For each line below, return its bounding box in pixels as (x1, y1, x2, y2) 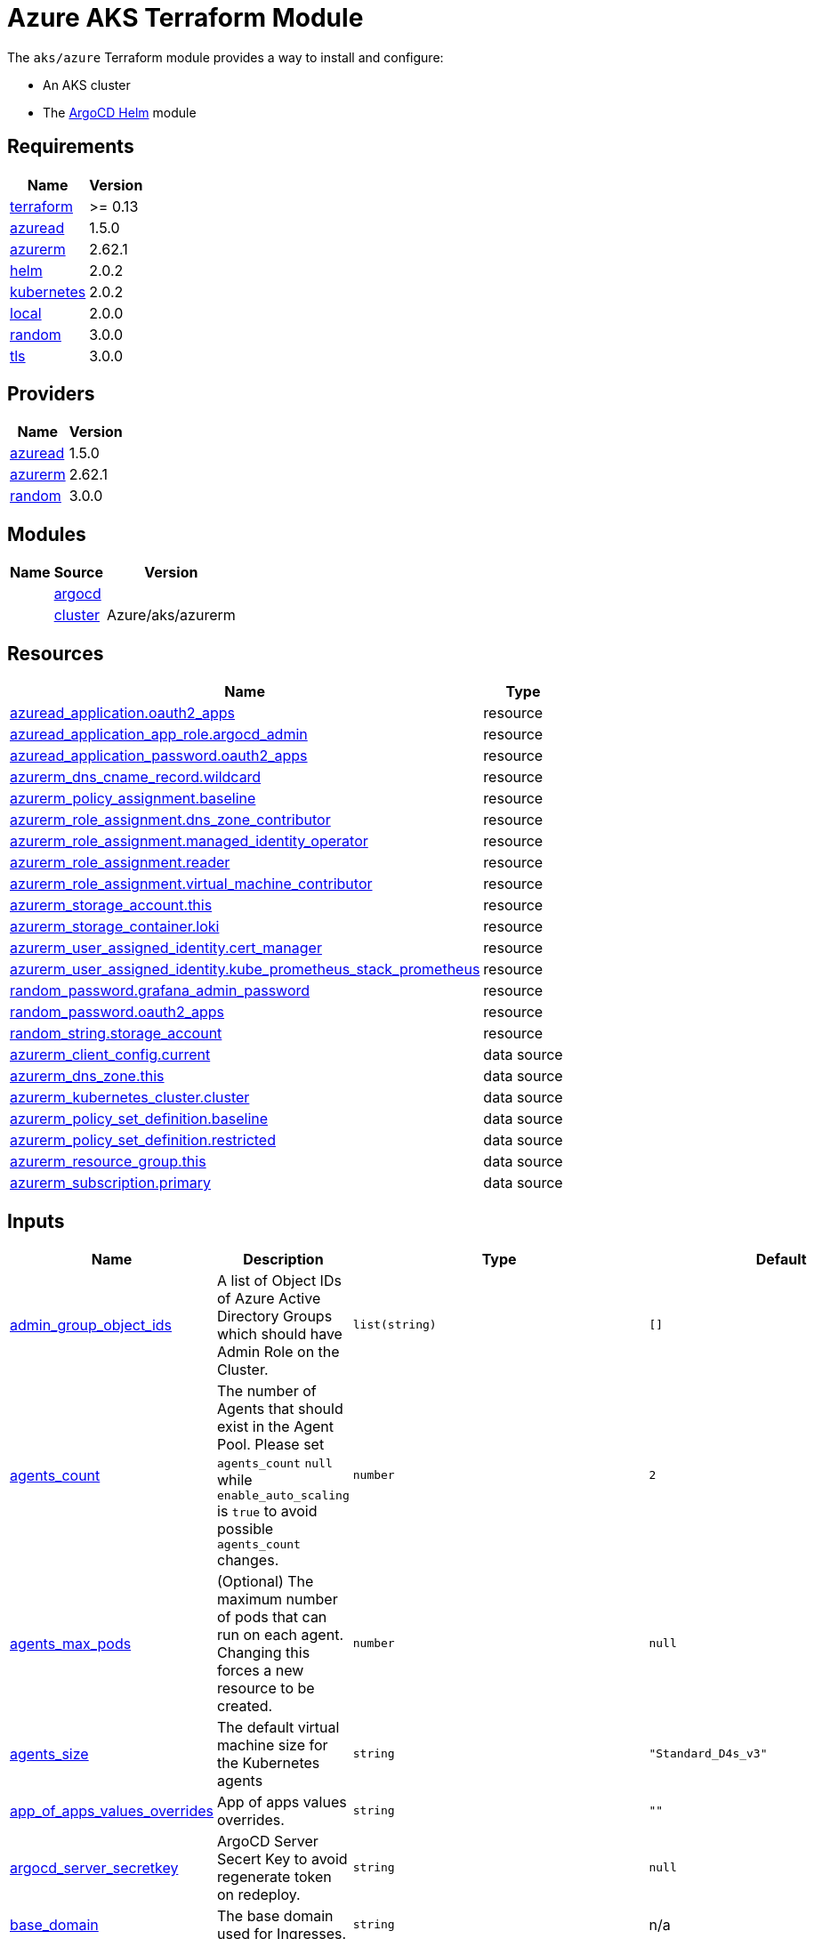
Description (243, 1249, 324, 1268)
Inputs (7, 1209, 65, 1232)
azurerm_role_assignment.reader (10, 853, 230, 872)
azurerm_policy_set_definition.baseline (10, 1110, 269, 1128)
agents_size (10, 1744, 89, 1763)
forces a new (217, 1660, 304, 1679)
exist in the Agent (217, 1417, 334, 1435)
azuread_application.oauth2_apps (10, 704, 235, 723)
